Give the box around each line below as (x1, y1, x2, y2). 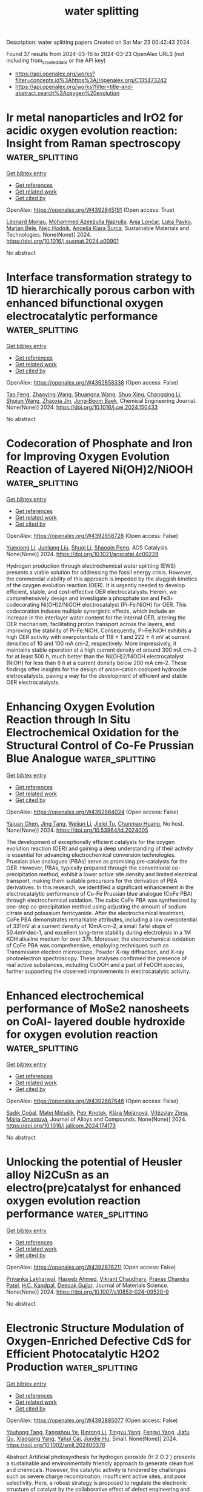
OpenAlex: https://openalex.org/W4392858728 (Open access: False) (6, 532, 179, 539)
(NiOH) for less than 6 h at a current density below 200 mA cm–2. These (6, 659, 187, 666)
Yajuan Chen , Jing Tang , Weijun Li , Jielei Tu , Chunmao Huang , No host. (6, 820, 184, 827)
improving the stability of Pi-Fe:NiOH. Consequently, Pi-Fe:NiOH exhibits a (6, 627, 192, 634)
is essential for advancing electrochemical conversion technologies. (6, 851, 176, 859)
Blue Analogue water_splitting (6, 751, 156, 765)
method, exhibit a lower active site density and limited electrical (39, 870, 198, 877)
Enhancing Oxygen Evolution (6, 700, 155, 713)
